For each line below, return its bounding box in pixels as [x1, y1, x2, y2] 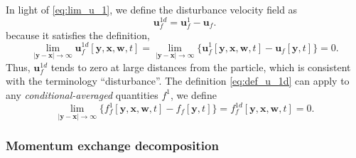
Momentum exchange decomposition [6, 137, 219, 154]
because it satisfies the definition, [6, 27, 150, 42]
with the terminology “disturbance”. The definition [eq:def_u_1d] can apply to [6, 73, 350, 88]
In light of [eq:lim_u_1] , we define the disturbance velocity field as [6, 2, 298, 16]
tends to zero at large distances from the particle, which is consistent [50, 59, 351, 74]
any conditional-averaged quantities [6, 87, 158, 102]
